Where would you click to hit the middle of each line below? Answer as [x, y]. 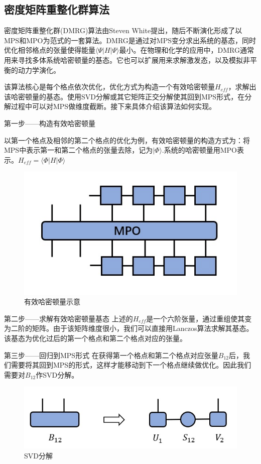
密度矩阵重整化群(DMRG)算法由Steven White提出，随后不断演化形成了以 [123, 30]
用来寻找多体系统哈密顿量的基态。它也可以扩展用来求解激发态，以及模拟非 [127, 60]
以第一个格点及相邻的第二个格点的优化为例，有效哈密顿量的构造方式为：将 [127, 140]
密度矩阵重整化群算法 [57, 9]
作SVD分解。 [57, 374]
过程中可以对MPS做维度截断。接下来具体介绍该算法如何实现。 [113, 106]
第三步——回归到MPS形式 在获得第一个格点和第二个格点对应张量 [111, 355]
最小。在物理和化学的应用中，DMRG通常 [186, 50]
